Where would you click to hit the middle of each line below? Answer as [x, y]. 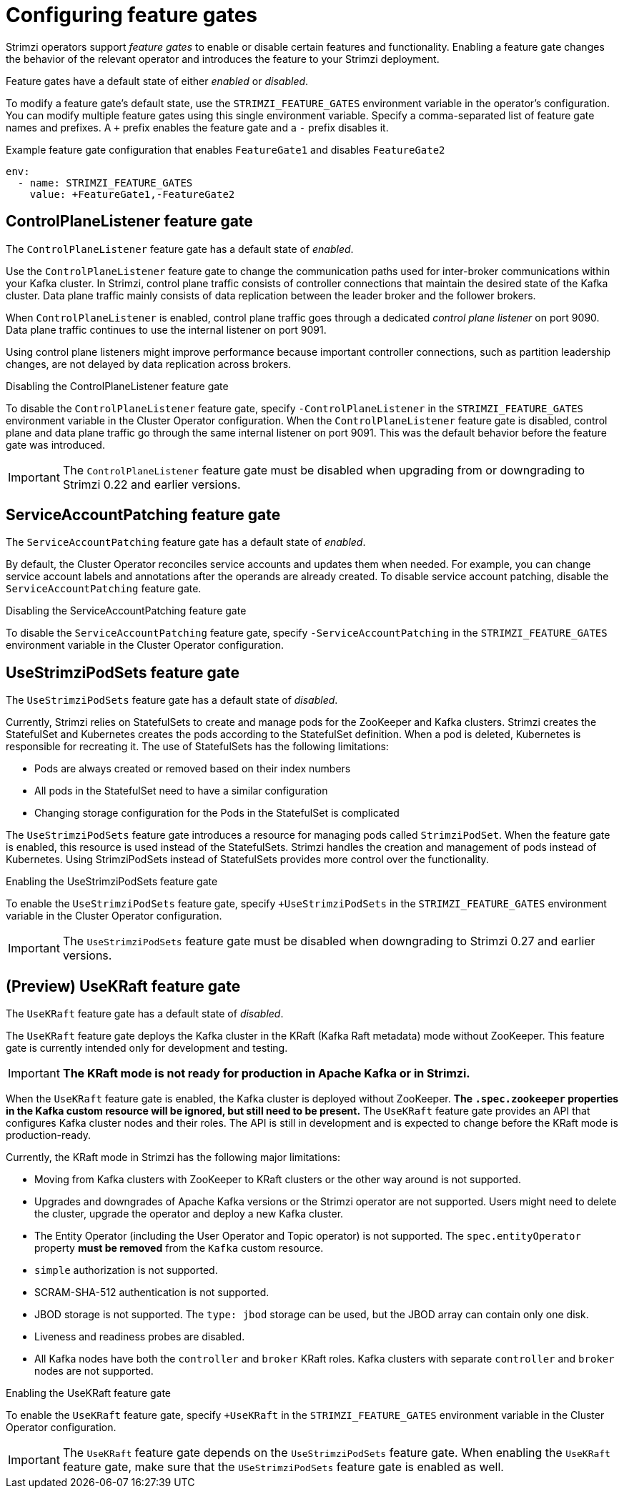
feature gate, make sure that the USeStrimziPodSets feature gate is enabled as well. [283, 1467]
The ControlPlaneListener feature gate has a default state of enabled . [180, 249]
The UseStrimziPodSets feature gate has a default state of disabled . [172, 700]
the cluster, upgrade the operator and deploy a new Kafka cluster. [189, 1214]
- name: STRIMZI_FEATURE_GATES [105, 183]
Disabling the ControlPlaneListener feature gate [117, 386]
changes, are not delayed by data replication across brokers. [149, 364]
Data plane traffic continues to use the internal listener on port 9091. [166, 329]
